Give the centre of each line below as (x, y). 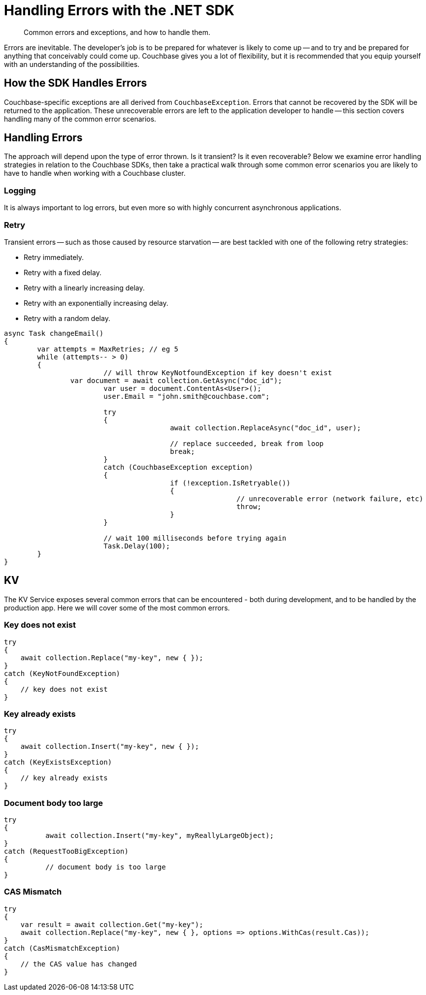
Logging (20, 190)
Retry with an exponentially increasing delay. (96, 303)
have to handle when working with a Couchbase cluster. (95, 173)
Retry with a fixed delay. (63, 272)
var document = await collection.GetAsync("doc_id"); (176, 380)
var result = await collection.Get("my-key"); (112, 924)
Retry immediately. (54, 257)
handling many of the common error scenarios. (80, 119)
